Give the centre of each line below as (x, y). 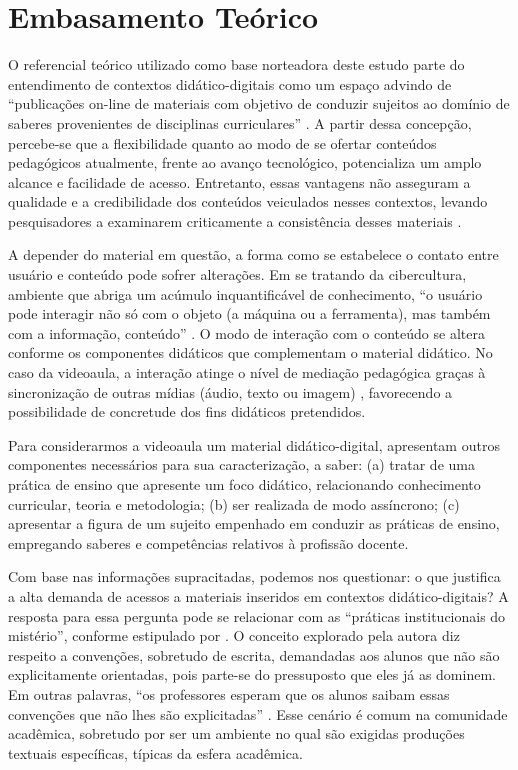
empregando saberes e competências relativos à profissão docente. (208, 542)
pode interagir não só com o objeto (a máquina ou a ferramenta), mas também (249, 313)
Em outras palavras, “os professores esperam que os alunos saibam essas (229, 693)
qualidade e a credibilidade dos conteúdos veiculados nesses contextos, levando (248, 201)
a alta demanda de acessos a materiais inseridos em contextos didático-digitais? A (258, 595)
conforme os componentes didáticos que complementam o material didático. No (250, 352)
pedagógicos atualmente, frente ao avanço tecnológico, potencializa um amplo (245, 162)
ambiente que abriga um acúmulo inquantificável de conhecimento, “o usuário (245, 293)
